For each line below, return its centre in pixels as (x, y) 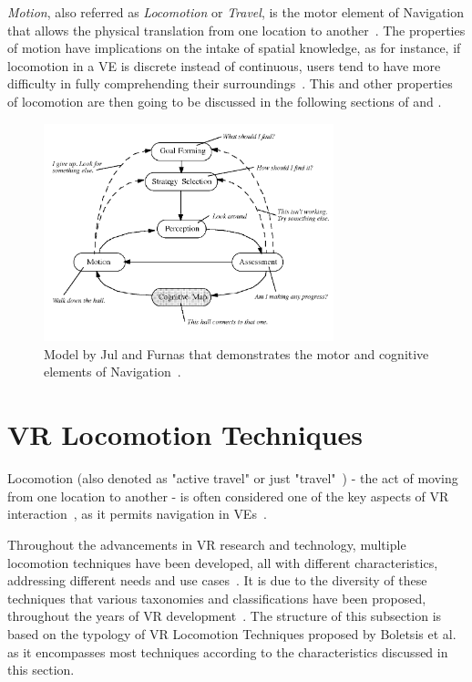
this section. (41, 670)
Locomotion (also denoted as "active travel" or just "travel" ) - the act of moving (233, 478)
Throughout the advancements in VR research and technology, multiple (207, 544)
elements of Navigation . (113, 372)
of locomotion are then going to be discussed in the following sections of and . (225, 101)
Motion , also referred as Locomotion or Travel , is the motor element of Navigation (236, 12)
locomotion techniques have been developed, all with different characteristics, (223, 562)
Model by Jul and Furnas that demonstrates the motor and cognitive (236, 353)
